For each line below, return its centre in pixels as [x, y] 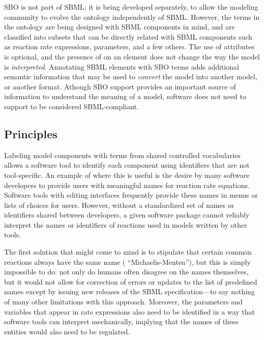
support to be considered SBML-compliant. [71, 106]
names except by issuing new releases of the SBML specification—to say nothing [129, 291]
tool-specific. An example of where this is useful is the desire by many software [127, 175]
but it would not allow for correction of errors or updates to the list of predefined [131, 281]
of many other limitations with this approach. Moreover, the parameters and [123, 302]
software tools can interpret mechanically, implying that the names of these [121, 321]
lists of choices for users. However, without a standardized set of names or [119, 205]
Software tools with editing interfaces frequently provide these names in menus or [131, 195]
